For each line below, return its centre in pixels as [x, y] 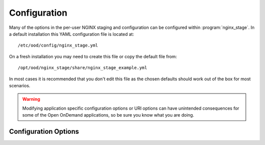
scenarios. [20, 85]
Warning [31, 99]
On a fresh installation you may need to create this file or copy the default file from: [93, 56]
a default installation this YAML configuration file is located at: [72, 34]
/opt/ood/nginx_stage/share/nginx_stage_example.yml [82, 68]
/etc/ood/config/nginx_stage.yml [58, 46]
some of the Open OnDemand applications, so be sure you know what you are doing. [108, 115]
